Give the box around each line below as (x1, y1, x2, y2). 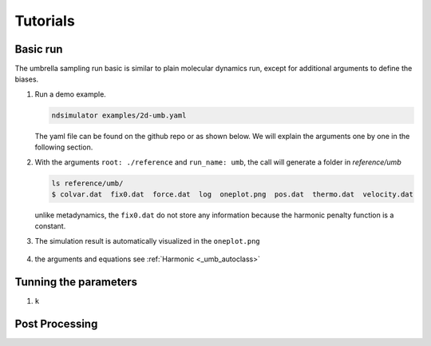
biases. (14, 74, 39, 84)
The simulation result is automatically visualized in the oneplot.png (34, 236, 261, 245)
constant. (34, 221, 66, 231)
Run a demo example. (34, 89, 107, 99)
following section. (34, 142, 93, 152)
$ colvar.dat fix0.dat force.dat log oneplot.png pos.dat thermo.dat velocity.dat (51, 189, 414, 199)
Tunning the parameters (14, 275, 138, 288)
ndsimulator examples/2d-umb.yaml (51, 110, 187, 120)
